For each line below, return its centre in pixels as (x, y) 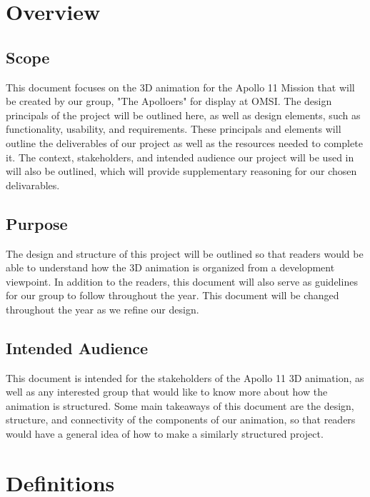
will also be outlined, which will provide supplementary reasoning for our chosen (181, 171)
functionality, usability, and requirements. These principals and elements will (174, 129)
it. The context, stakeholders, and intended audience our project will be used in (180, 157)
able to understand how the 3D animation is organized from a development (170, 267)
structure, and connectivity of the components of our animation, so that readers (181, 420)
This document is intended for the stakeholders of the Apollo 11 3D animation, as (185, 377)
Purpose (37, 223)
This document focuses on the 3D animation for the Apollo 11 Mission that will (180, 87)
